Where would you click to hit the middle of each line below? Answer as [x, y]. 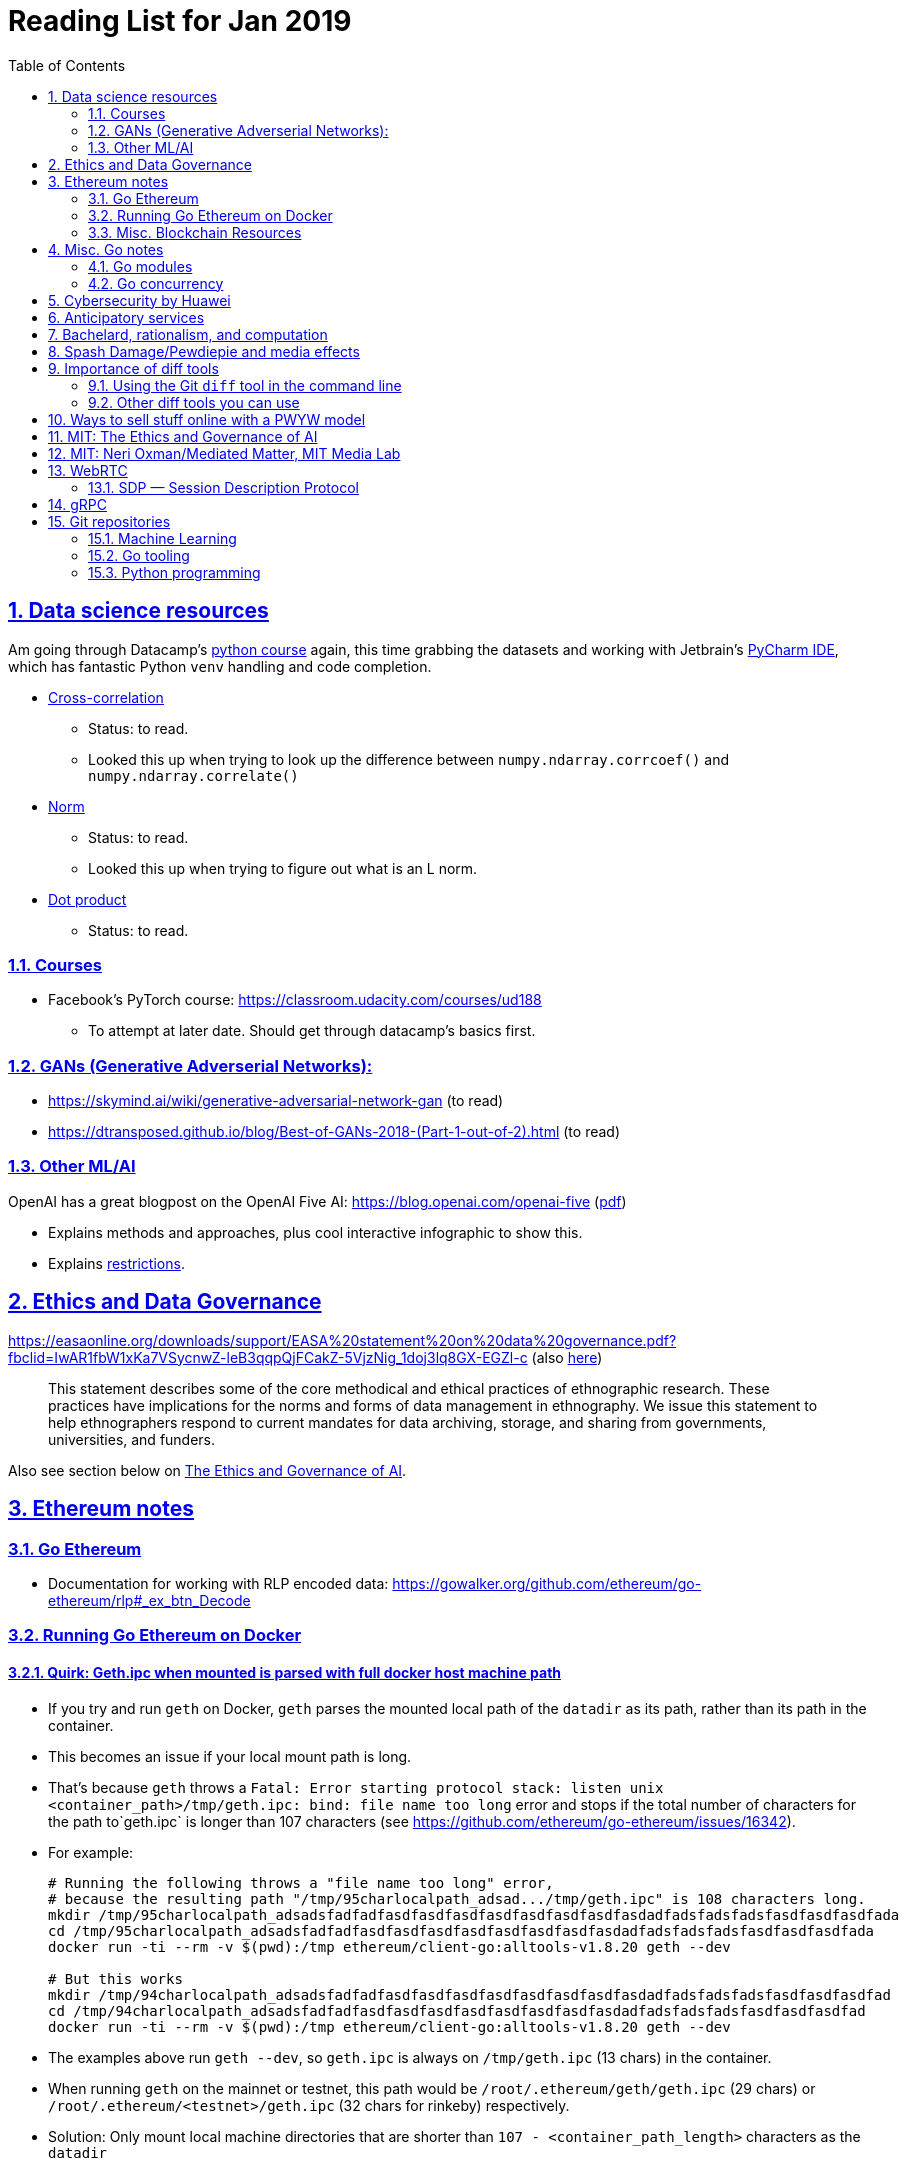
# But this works [115, 1978]
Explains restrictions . [116, 1263]
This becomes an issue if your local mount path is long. [230, 1756]
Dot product [87, 899]
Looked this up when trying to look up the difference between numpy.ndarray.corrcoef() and [408, 759]
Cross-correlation [106, 697]
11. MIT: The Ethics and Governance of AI [183, 436]
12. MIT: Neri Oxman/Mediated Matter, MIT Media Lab [224, 453]
